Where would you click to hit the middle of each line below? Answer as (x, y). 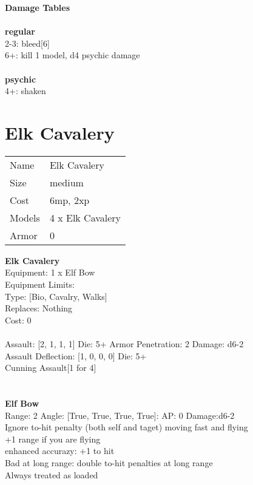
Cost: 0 (18, 320)
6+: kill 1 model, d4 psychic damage (73, 55)
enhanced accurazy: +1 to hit (60, 451)
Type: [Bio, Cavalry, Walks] (56, 296)
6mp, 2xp (69, 200)
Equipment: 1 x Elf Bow (50, 272)
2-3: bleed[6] (27, 43)
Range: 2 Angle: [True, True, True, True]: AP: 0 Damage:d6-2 (120, 415)
